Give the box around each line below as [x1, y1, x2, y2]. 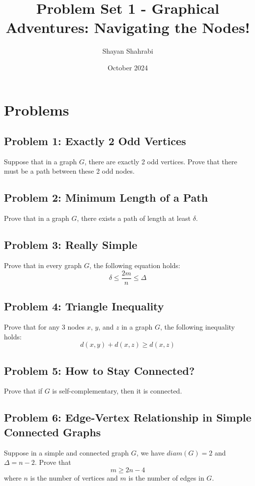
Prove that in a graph [4, 213, 69, 223]
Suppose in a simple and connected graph [4, 447, 129, 457]
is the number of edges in [128, 472, 204, 483]
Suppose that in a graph [4, 156, 77, 166]
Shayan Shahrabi [102, 46, 153, 56]
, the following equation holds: [89, 260, 180, 271]
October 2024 [107, 62, 148, 72]
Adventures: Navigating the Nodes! [5, 17, 250, 37]
